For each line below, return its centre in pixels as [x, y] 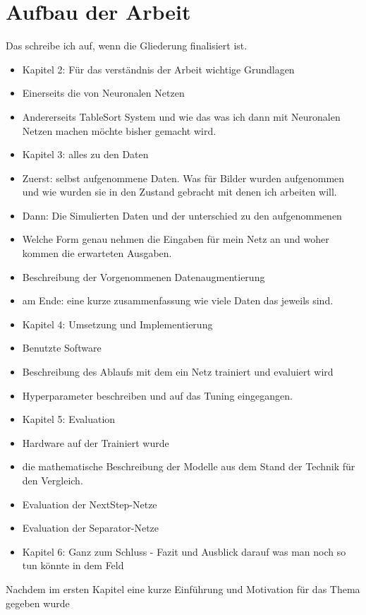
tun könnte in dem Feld [73, 565]
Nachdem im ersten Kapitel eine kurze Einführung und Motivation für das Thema [183, 589]
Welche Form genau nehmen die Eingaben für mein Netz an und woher [176, 239]
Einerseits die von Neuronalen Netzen [103, 93]
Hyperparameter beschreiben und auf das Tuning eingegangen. [157, 395]
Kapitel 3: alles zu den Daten [85, 154]
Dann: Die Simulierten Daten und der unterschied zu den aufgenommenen [182, 215]
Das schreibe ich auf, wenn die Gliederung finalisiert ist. [127, 46]
